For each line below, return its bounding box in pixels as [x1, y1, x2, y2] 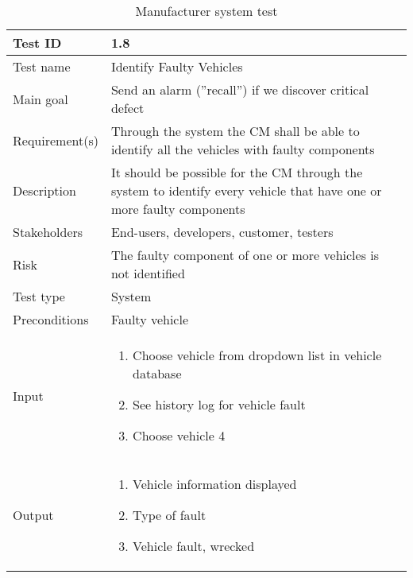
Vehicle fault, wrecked [133, 537, 255, 555]
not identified [110, 264, 185, 282]
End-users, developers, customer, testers [110, 223, 334, 241]
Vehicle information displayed [133, 475, 297, 493]
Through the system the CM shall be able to [110, 122, 360, 140]
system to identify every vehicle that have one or [110, 181, 382, 200]
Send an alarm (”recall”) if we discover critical [110, 80, 369, 99]
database [133, 364, 182, 382]
